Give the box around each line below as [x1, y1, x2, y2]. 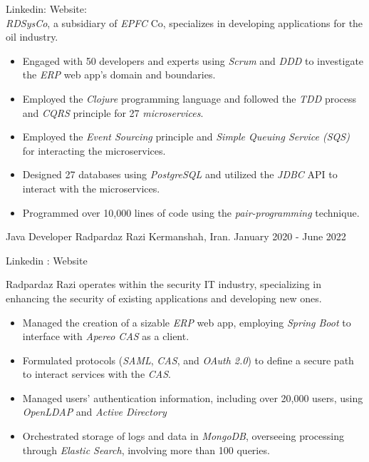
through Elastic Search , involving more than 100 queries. [22, 442, 270, 457]
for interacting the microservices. [22, 143, 166, 158]
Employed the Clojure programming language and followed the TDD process [22, 91, 357, 106]
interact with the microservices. [22, 180, 160, 195]
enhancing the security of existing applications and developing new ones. [6, 290, 322, 305]
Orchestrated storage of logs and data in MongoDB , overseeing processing [22, 428, 344, 443]
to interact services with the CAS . [22, 366, 171, 381]
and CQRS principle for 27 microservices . [22, 105, 204, 120]
